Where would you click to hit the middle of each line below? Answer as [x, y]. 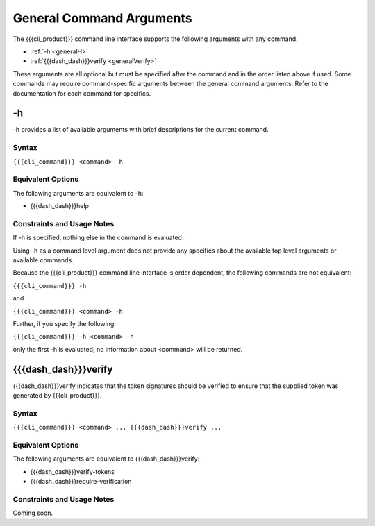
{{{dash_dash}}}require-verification [81, 482]
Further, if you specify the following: [64, 323]
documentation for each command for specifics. [82, 93]
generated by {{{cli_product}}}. [57, 396]
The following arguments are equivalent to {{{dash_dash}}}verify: [106, 459]
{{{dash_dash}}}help [60, 206]
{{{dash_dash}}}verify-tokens [72, 471]
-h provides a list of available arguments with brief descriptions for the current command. [141, 130]
